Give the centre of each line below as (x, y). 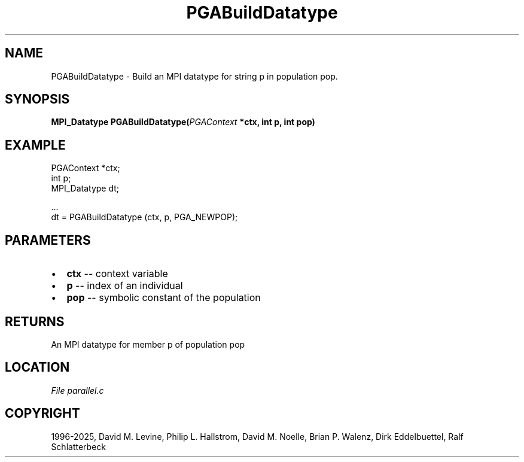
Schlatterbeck (78, 446)
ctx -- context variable (117, 274)
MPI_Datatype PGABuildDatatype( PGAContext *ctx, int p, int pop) (183, 122)
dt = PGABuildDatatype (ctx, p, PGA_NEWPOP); (144, 217)
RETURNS (35, 321)
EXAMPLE (35, 145)
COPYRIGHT (42, 414)
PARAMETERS (48, 240)
